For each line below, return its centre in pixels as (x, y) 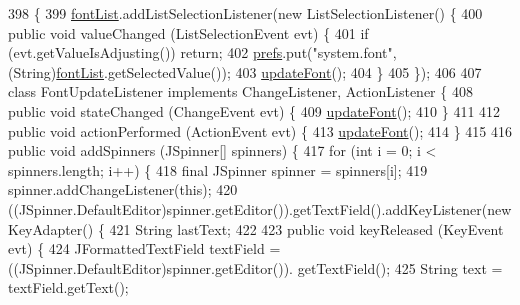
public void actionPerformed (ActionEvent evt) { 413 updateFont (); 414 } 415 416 (260, 130)
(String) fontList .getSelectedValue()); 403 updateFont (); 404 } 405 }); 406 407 (245, 71)
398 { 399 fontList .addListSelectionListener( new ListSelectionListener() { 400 (245, 13)
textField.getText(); (68, 287)
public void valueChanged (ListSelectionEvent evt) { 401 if (188, 32)
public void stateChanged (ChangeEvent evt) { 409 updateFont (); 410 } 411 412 (254, 110)
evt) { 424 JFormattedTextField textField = (144, 248)
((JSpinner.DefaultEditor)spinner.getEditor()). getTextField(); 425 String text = (255, 267)
